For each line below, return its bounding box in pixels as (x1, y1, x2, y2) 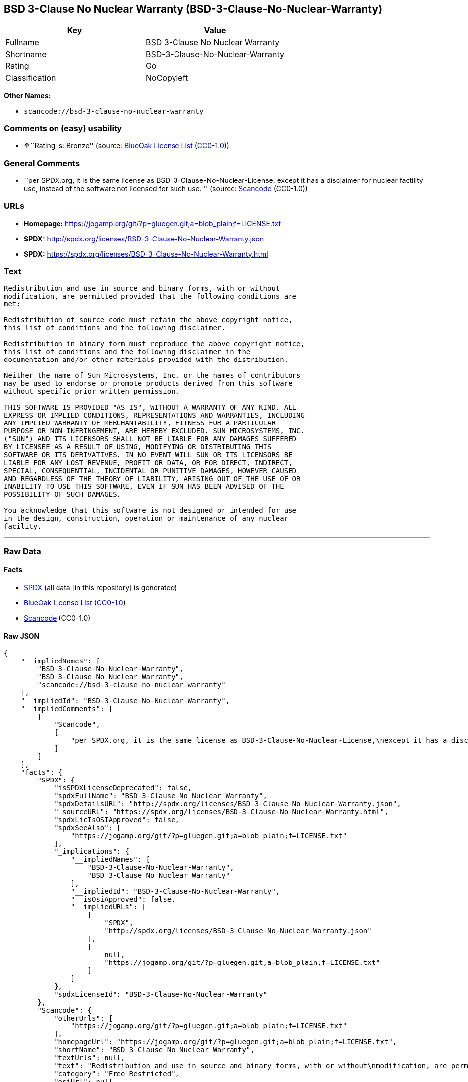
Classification (5, 73, 56, 83)
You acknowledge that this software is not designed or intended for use (4, 506, 297, 515)
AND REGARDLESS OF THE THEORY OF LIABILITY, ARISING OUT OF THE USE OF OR (4, 475, 301, 483)
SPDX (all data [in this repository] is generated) (24, 583, 177, 592)
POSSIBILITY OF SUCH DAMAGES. (4, 490, 121, 499)
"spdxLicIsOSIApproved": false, (54, 816, 180, 824)
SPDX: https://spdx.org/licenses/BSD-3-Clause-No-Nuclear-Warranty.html (24, 249, 268, 258)
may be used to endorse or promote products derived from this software (4, 379, 292, 388)
